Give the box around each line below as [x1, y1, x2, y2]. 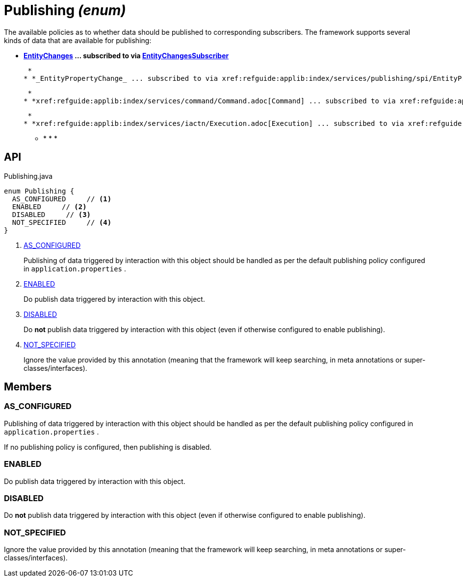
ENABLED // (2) [12, 202, 87, 211]
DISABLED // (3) [12, 210, 91, 218]
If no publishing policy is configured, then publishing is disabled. [4, 442, 212, 451]
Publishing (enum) [4, 2, 126, 19]
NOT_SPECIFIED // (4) [12, 218, 112, 226]
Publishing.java [4, 171, 53, 180]
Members [4, 381, 52, 393]
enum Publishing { [4, 187, 75, 195]
